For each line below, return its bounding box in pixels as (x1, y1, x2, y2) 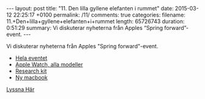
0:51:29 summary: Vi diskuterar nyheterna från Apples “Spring (6, 24, 163, 31)
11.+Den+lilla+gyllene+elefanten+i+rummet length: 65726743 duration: (6, 18, 185, 25)
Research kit (15, 67, 47, 75)
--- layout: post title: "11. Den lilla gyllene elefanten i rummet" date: (6, 5, 174, 12)
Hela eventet (15, 54, 48, 62)
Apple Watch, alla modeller (15, 61, 83, 68)
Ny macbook (15, 74, 48, 81)
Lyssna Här (6, 86, 35, 93)
